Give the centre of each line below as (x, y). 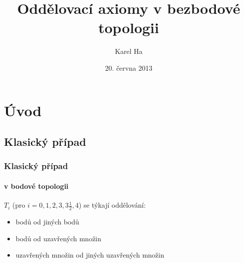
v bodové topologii (36, 186)
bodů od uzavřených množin (58, 238)
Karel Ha (129, 51)
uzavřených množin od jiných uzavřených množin (90, 255)
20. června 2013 (129, 67)
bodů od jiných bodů (47, 221)
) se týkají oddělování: (112, 205)
